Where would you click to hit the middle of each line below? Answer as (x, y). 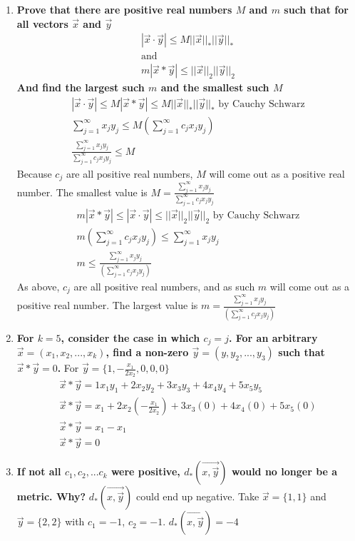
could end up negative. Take (197, 496)
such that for (316, 9)
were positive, (145, 471)
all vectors (42, 23)
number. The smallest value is (82, 192)
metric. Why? (51, 496)
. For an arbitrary (273, 337)
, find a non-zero (147, 352)
